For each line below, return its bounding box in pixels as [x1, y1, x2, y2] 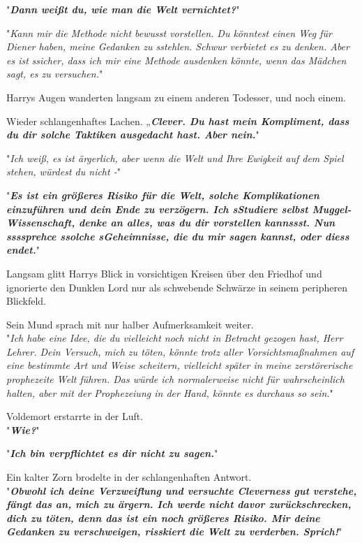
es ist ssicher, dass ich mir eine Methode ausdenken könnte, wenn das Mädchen [6, 52, 347, 67]
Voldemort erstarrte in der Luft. [6, 409, 144, 423]
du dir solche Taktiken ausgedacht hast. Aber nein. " [6, 127, 259, 142]
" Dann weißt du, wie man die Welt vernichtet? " [6, 2, 240, 16]
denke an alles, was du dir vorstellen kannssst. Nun [78, 215, 335, 230]
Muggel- [312, 201, 352, 216]
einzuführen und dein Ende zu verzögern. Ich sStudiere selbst [6, 201, 308, 216]
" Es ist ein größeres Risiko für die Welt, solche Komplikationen [6, 187, 319, 202]
